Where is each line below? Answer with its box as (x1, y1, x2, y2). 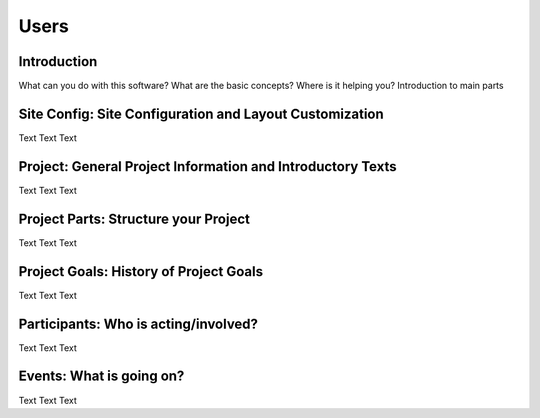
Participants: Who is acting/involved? (18, 315, 259, 332)
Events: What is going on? (18, 368, 185, 385)
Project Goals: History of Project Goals (18, 263, 264, 280)
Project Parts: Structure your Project (18, 210, 250, 227)
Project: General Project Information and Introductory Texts (18, 158, 397, 175)
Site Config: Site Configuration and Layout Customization (18, 105, 384, 122)
